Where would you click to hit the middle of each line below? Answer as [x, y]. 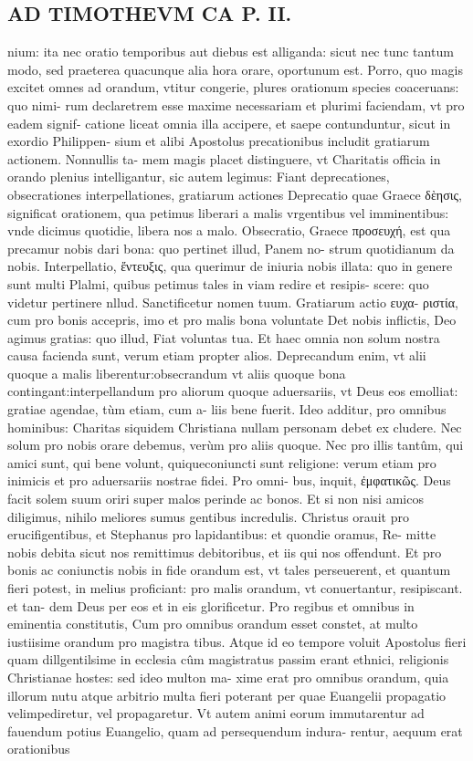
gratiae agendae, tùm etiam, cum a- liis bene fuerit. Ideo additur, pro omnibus [227, 409]
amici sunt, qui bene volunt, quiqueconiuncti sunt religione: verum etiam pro [222, 462]
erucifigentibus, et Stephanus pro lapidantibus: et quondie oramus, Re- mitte [222, 534]
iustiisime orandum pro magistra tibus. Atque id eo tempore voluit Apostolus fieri [237, 641]
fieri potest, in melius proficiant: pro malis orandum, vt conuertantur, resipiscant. [235, 588]
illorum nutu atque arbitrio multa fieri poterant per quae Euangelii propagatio [227, 695]
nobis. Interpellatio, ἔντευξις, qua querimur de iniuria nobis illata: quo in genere [230, 266]
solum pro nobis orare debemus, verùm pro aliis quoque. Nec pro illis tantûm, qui [236, 445]
